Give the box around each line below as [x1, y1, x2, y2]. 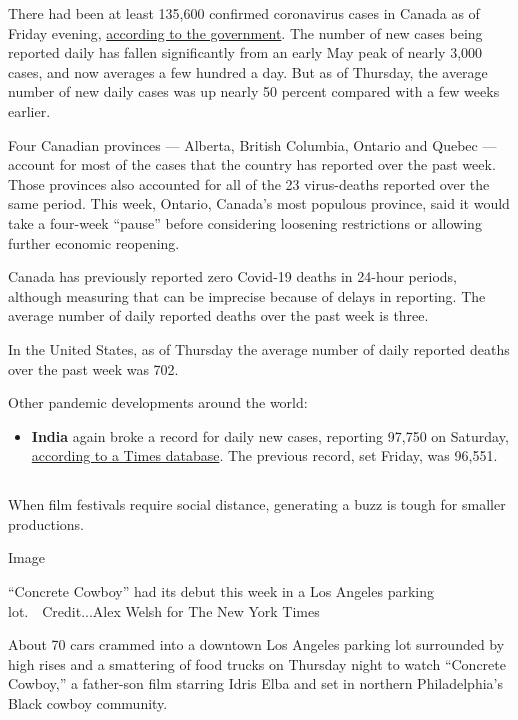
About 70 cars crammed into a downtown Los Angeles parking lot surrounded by [8, 634, 505, 655]
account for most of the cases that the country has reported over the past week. [8, 154, 496, 175]
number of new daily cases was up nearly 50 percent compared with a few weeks [8, 81, 500, 102]
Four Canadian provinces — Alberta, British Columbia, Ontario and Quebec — [8, 134, 497, 155]
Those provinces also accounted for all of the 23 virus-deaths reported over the [8, 173, 490, 194]
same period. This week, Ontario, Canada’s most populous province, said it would [8, 193, 510, 214]
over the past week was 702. [8, 358, 179, 379]
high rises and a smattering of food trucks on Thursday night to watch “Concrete [8, 653, 506, 674]
